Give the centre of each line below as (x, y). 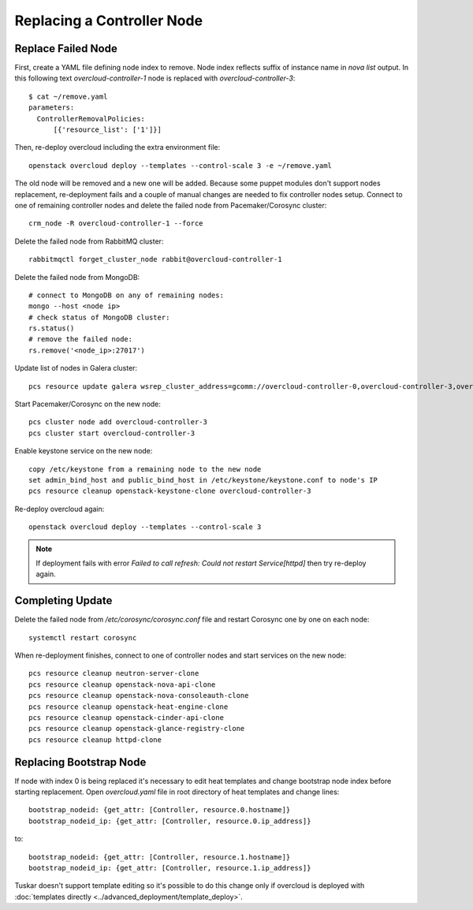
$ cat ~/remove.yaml (68, 96)
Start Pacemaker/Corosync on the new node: (88, 404)
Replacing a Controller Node (109, 21)
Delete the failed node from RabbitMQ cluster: (89, 241)
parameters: (52, 108)
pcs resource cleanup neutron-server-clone (114, 673)
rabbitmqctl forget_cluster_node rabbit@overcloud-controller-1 (156, 259)
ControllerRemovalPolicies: (91, 119)
